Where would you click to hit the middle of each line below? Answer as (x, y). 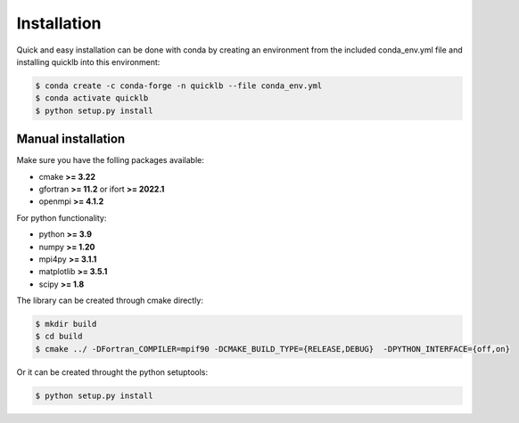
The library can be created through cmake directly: (110, 301)
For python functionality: (62, 217)
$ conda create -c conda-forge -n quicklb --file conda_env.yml (179, 85)
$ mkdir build (66, 324)
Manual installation (71, 139)
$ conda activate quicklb (92, 98)
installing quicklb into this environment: (88, 61)
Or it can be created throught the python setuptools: (112, 372)
